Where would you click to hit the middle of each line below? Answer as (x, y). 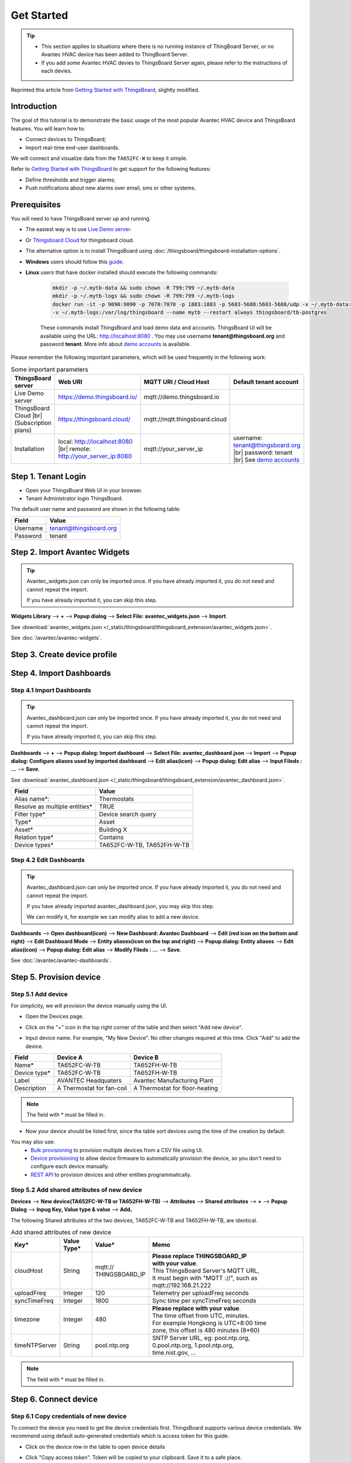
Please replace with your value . (197, 1309)
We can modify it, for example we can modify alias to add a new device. (113, 917)
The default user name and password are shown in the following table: (96, 509)
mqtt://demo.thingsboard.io (181, 397)
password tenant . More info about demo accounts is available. (116, 344)
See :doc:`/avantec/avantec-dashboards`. (61, 960)
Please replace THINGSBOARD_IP (199, 1256)
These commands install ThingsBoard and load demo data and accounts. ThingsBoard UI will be (156, 328)
